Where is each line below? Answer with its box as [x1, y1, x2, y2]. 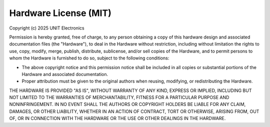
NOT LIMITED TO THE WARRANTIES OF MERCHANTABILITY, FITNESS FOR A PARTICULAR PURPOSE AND [9, 94, 229, 100]
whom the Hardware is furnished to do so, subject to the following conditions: [9, 55, 169, 61]
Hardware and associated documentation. [21, 71, 108, 77]
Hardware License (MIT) [9, 7, 112, 18]
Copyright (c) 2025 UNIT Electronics [9, 25, 84, 31]
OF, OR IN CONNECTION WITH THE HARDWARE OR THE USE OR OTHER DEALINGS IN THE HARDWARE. [9, 115, 226, 121]
